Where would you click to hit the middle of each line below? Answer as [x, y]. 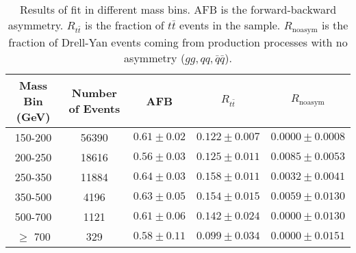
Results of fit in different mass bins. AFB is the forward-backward [178, 9]
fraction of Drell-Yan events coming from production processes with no [178, 42]
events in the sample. [230, 25]
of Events [94, 109]
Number [94, 93]
